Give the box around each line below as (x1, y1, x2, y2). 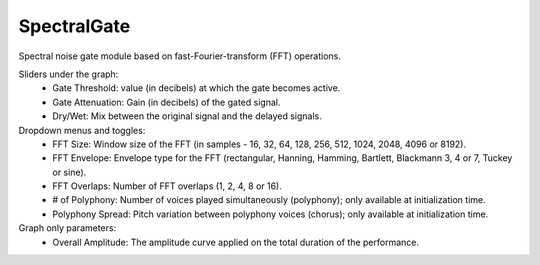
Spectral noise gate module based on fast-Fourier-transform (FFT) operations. (18, 50, 342, 62)
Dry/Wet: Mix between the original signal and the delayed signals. (52, 110, 322, 122)
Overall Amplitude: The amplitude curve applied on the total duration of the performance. (52, 236, 420, 248)
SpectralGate (18, 15, 131, 37)
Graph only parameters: (18, 222, 117, 234)
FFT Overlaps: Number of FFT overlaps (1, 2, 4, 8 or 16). (52, 180, 282, 192)
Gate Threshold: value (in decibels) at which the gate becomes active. (52, 82, 341, 94)
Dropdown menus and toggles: (18, 124, 146, 136)
